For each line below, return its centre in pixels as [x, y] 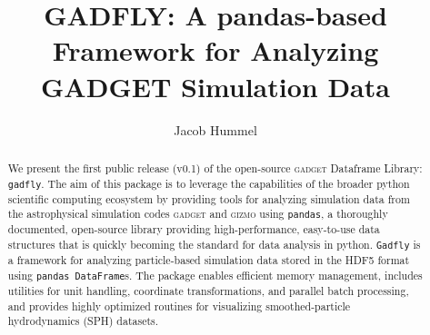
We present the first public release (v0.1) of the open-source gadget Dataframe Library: [215, 167]
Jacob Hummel [215, 129]
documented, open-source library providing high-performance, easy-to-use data [194, 229]
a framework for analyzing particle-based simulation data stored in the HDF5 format [209, 260]
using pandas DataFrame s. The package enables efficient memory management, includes [215, 275]
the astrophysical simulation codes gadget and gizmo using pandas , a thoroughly [198, 214]
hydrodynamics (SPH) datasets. [83, 321]
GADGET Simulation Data [215, 86]
